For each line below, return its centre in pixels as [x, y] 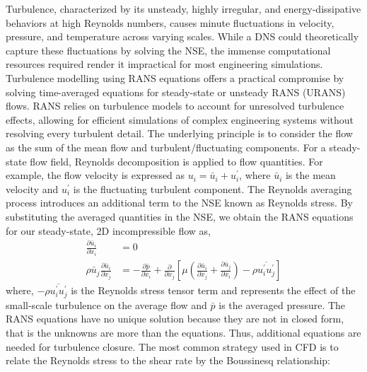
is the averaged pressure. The [282, 304]
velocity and [32, 188]
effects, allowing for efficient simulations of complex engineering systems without [180, 119]
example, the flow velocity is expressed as [95, 175]
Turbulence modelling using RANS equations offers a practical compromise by [175, 77]
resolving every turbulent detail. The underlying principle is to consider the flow [179, 133]
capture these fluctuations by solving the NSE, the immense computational [168, 50]
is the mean [310, 175]
